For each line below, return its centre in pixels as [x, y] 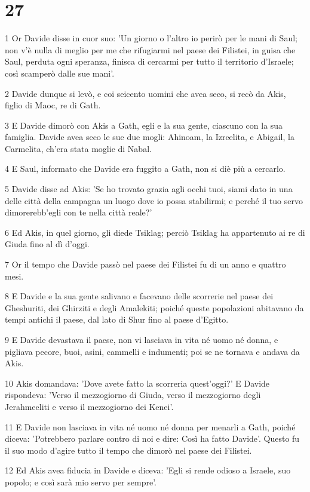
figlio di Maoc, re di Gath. [53, 105]
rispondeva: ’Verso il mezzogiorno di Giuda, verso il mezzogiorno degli [133, 395]
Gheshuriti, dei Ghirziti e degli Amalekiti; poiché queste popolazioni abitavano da [154, 307]
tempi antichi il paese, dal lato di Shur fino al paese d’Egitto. [117, 319]
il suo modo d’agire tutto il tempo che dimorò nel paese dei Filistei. [128, 450]
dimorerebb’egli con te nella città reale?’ [79, 212]
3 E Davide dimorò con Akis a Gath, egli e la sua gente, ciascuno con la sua [144, 125]
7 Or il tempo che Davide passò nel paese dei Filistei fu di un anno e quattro [145, 264]
